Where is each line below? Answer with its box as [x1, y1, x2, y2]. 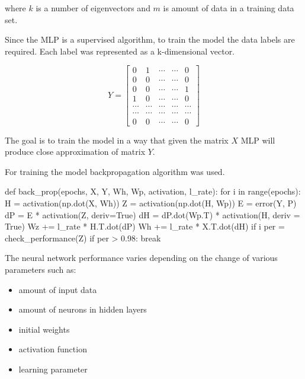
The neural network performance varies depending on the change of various [5, 251, 278, 264]
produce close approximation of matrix [5, 145, 146, 158]
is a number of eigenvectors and [36, 2, 150, 14]
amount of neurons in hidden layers [18, 303, 147, 316]
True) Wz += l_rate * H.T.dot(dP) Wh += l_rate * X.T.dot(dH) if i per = [5, 220, 285, 233]
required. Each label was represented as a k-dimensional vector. [5, 44, 235, 57]
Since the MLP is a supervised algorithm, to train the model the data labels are [5, 33, 295, 46]
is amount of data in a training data [163, 2, 294, 14]
